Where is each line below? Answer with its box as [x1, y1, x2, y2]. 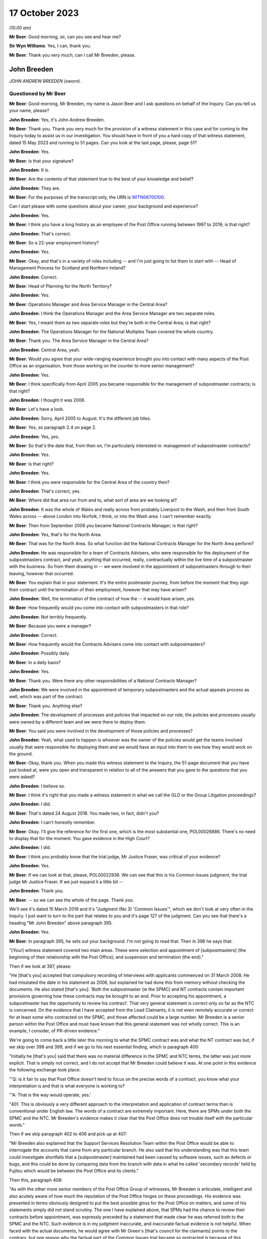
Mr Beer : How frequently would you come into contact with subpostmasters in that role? [9, 605, 189, 611]
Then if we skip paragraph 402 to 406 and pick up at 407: [9, 1131, 127, 1137]
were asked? [9, 774, 36, 780]
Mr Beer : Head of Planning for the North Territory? [9, 283, 112, 289]
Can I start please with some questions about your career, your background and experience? [9, 203, 198, 209]
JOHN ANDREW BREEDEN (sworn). [9, 78, 82, 84]
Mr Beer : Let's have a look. [9, 406, 64, 412]
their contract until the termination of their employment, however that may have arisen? [9, 586, 187, 592]
